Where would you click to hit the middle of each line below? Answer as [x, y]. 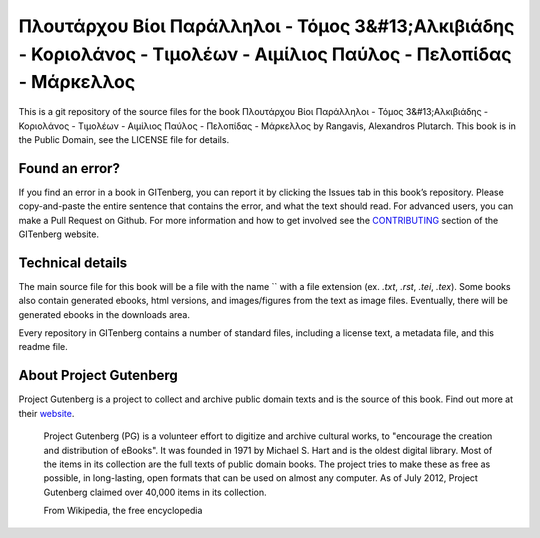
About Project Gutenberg [98, 375]
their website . [46, 413]
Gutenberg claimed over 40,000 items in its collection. [155, 492]
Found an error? [69, 168]
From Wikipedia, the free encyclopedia [123, 511]
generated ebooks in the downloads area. [104, 314]
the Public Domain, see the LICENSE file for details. [124, 139]
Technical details [73, 262]
